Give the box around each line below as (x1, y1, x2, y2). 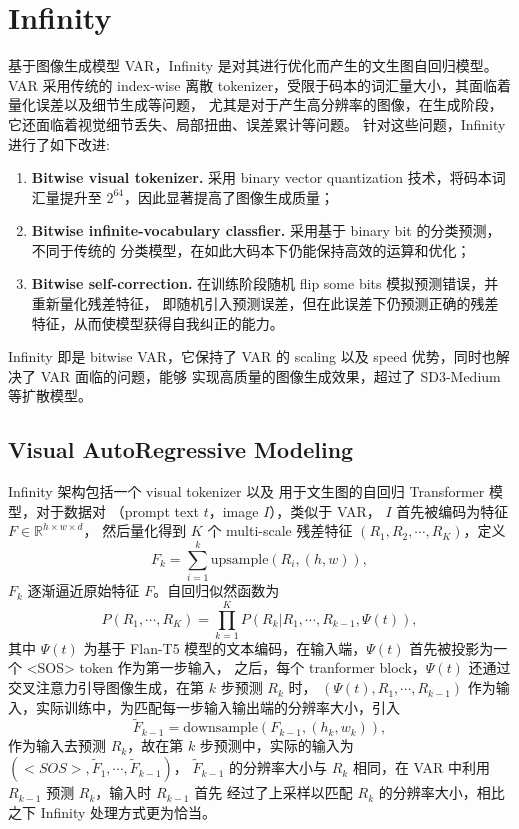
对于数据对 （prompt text (35, 500, 199, 521)
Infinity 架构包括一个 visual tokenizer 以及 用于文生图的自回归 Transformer (8, 481, 485, 502)
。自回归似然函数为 (153, 580, 280, 601)
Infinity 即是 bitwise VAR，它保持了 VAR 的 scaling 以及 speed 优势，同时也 (8, 346, 496, 367)
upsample (210, 552, 269, 567)
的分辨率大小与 (229, 757, 328, 778)
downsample (183, 721, 258, 736)
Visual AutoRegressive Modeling (8, 434, 354, 465)
